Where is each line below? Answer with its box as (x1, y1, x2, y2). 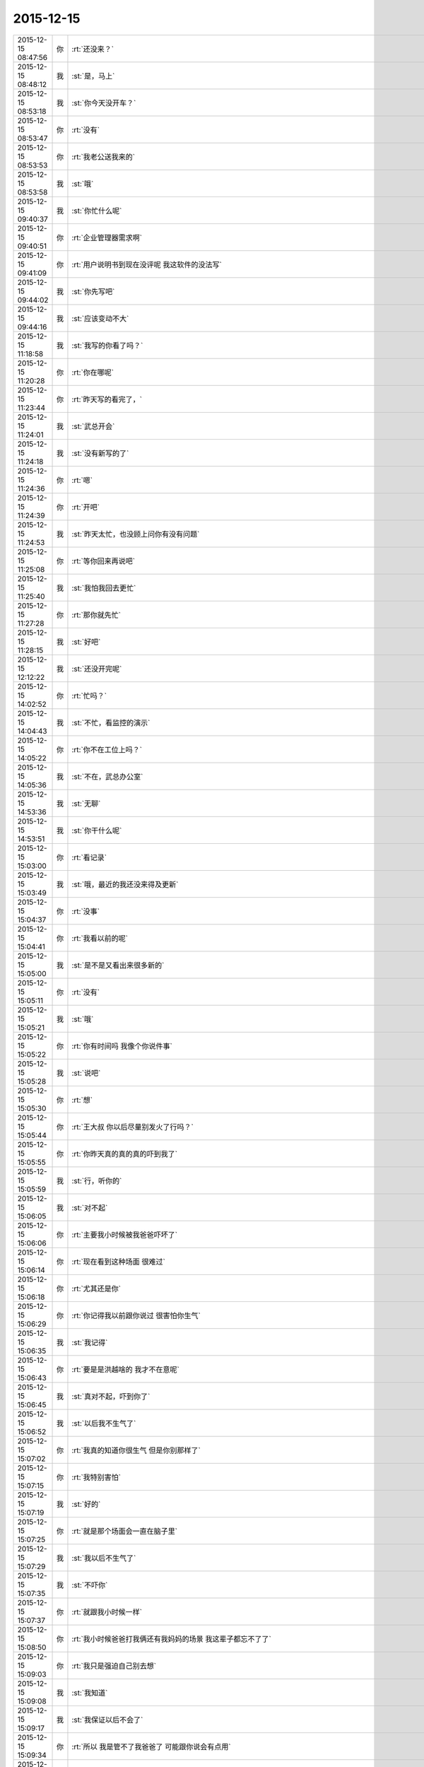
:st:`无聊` (71, 799, 101, 809)
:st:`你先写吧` (71, 286, 115, 296)
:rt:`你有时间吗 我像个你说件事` (71, 1041, 172, 1051)
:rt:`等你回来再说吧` (71, 556, 136, 565)
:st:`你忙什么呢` (71, 206, 122, 216)
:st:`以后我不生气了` (71, 1418, 136, 1428)
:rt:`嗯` (71, 475, 93, 485)
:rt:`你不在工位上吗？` (71, 744, 143, 754)
